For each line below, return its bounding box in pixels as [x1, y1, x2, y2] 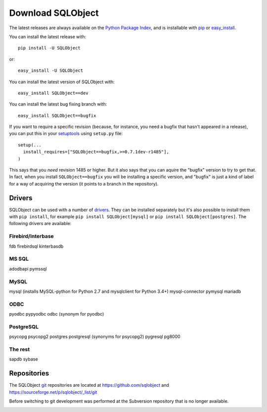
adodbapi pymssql [9, 266, 47, 272]
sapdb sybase [9, 356, 38, 362]
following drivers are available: [9, 221, 72, 227]
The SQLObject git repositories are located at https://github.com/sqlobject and [9, 382, 169, 388]
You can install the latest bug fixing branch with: [9, 101, 107, 107]
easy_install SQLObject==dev [18, 90, 89, 96]
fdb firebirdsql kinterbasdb [9, 243, 64, 249]
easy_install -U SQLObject [18, 68, 84, 74]
